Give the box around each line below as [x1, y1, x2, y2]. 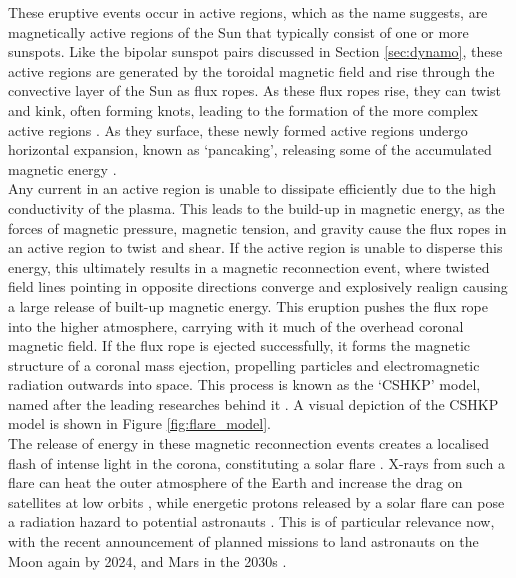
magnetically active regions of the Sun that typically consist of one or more [8, 21, 469, 42]
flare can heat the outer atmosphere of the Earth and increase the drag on [8, 472, 463, 493]
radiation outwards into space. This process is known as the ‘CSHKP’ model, [8, 374, 481, 395]
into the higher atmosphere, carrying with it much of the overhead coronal [8, 315, 464, 336]
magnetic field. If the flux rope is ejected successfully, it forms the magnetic [8, 335, 471, 356]
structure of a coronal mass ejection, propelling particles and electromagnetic [8, 354, 480, 375]
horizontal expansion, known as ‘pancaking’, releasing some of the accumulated [8, 139, 492, 160]
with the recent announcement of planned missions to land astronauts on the [8, 531, 479, 552]
